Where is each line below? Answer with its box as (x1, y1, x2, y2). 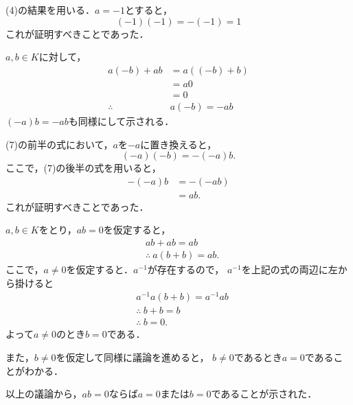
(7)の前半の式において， (5, 137, 113, 151)
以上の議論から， (5, 386, 82, 401)
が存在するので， (147, 262, 225, 276)
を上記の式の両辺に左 (241, 262, 338, 276)
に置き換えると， (140, 137, 217, 151)
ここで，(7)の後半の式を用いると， (5, 161, 161, 175)
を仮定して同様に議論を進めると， (56, 349, 209, 364)
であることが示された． (211, 386, 317, 401)
